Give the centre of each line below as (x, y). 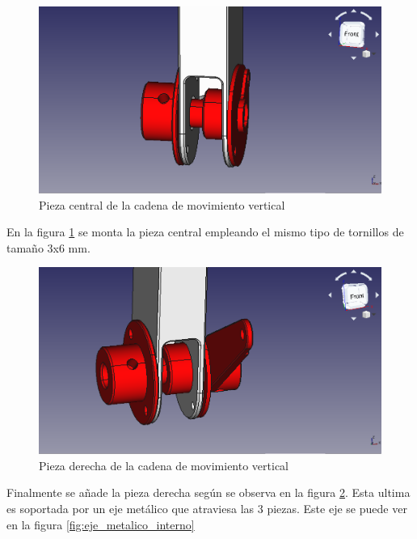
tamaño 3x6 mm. (48, 247)
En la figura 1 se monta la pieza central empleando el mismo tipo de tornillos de (205, 232)
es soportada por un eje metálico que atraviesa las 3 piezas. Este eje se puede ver (207, 508)
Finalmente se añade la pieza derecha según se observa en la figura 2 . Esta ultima (208, 492)
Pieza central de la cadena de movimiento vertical (162, 204)
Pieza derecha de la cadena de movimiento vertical (164, 465)
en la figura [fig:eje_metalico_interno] (101, 524)
